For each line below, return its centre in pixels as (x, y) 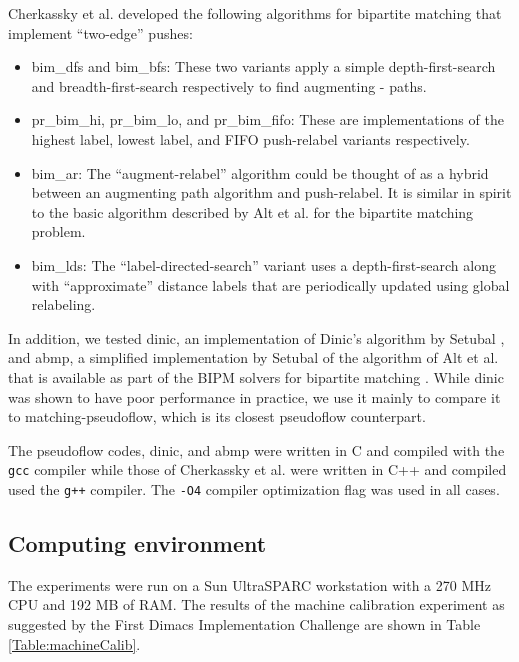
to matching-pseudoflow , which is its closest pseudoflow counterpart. (217, 416)
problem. (58, 231)
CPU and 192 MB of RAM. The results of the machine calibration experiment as (256, 604)
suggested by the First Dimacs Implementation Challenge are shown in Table (244, 623)
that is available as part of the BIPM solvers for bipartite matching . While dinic (256, 376)
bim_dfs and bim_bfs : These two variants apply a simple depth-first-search (263, 66)
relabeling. (63, 304)
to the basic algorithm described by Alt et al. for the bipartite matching (252, 211)
